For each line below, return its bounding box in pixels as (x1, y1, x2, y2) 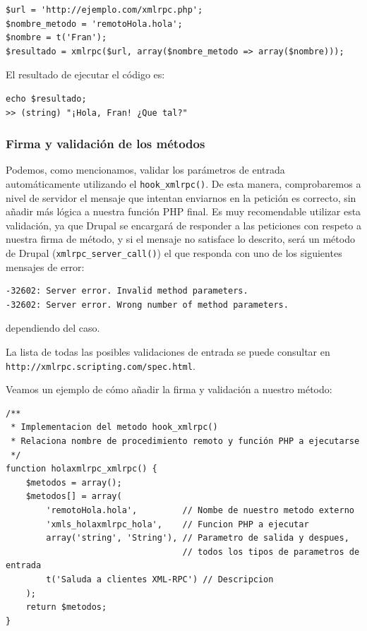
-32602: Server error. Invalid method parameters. (6, 286, 248, 296)
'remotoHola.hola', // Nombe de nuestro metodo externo (46, 505, 354, 516)
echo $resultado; (6, 93, 87, 104)
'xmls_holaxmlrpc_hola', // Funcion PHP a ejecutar (46, 519, 309, 529)
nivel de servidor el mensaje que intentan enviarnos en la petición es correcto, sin (6, 190, 356, 205)
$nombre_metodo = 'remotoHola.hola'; (6, 18, 183, 29)
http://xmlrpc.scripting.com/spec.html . (6, 358, 195, 373)
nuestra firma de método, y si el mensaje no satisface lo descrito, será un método (6, 232, 355, 246)
